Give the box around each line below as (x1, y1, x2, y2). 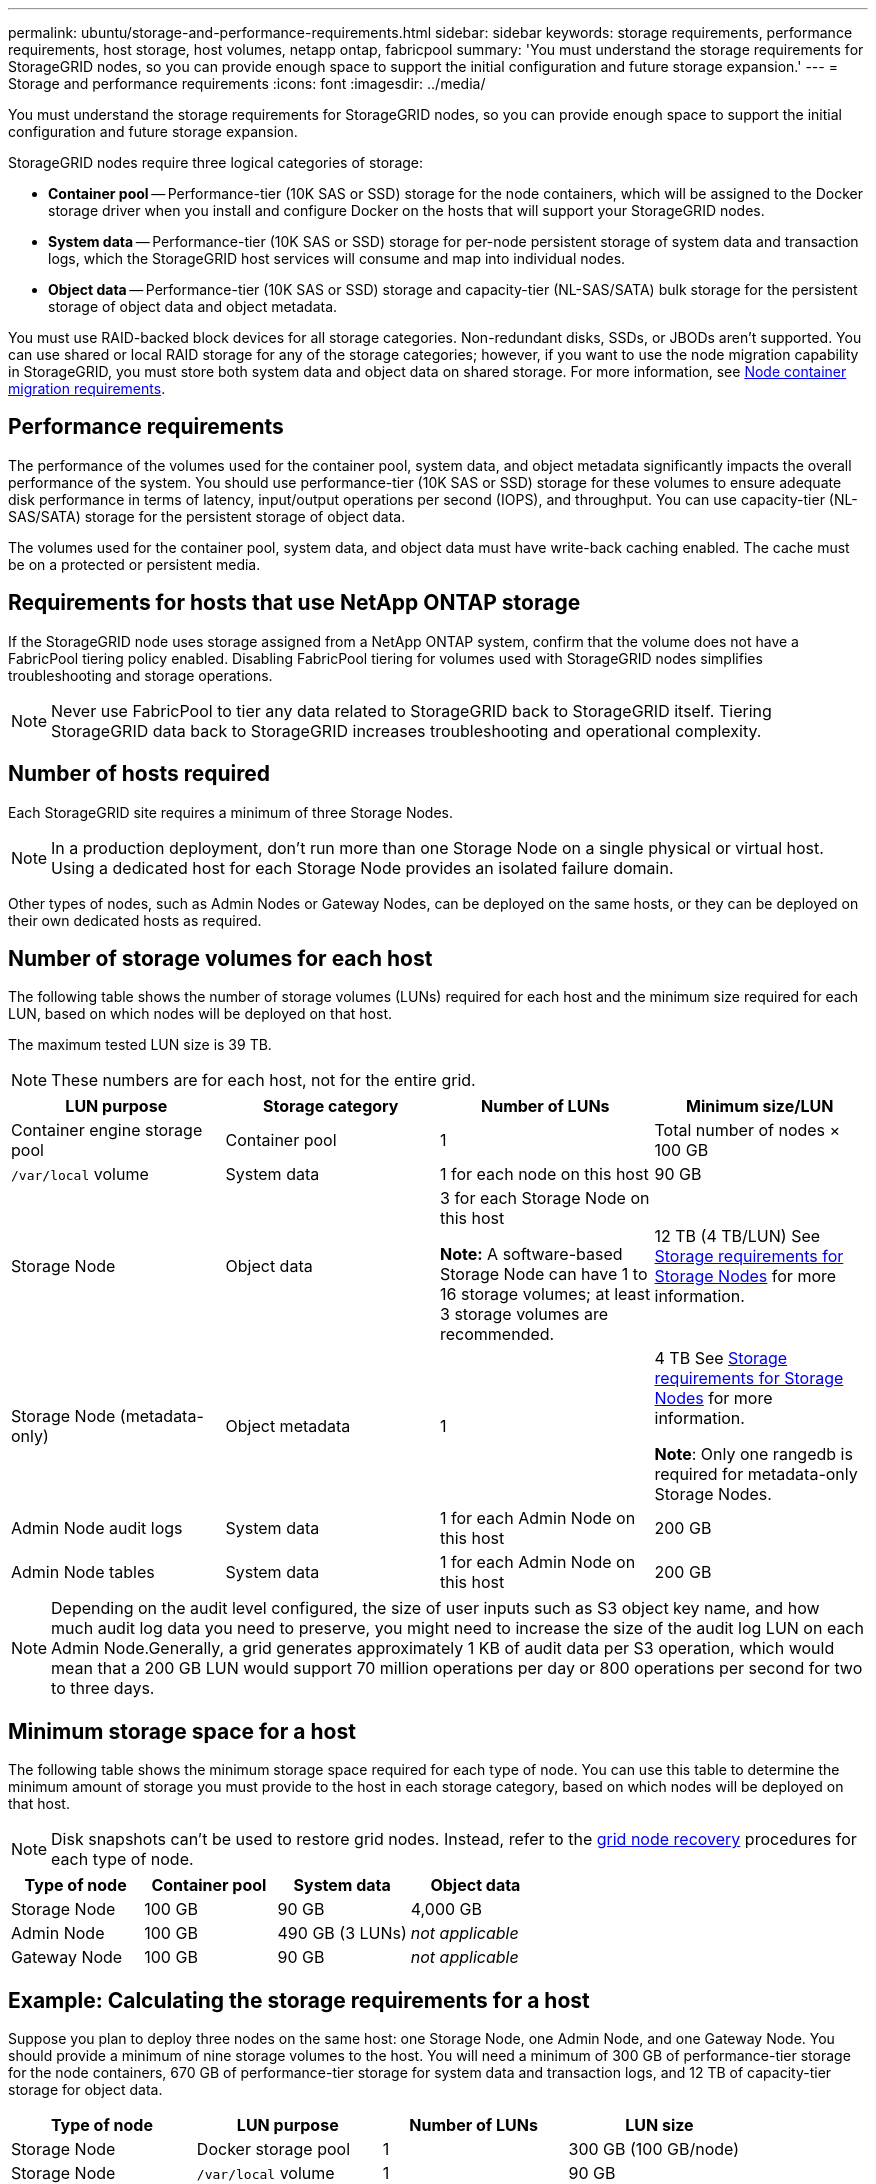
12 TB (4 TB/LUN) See (654, 1226, 821, 1247)
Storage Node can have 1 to (440, 1264, 648, 1285)
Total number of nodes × (654, 1120, 841, 1141)
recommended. (440, 1324, 555, 1345)
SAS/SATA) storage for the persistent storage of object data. (8, 507, 406, 525)
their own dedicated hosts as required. (8, 911, 262, 929)
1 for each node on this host (440, 1164, 649, 1185)
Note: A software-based (440, 1244, 623, 1265)
